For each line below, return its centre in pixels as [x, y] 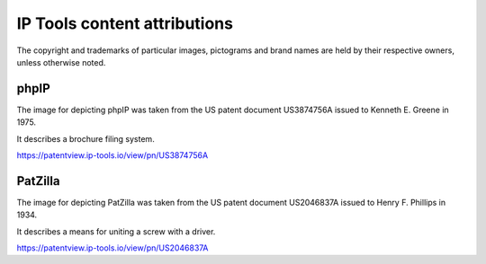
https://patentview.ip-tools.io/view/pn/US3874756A [112, 155]
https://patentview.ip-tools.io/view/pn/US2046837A [112, 248]
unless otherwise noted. [61, 62]
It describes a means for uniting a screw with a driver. [116, 231]
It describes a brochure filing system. [85, 138]
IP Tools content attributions [125, 23]
